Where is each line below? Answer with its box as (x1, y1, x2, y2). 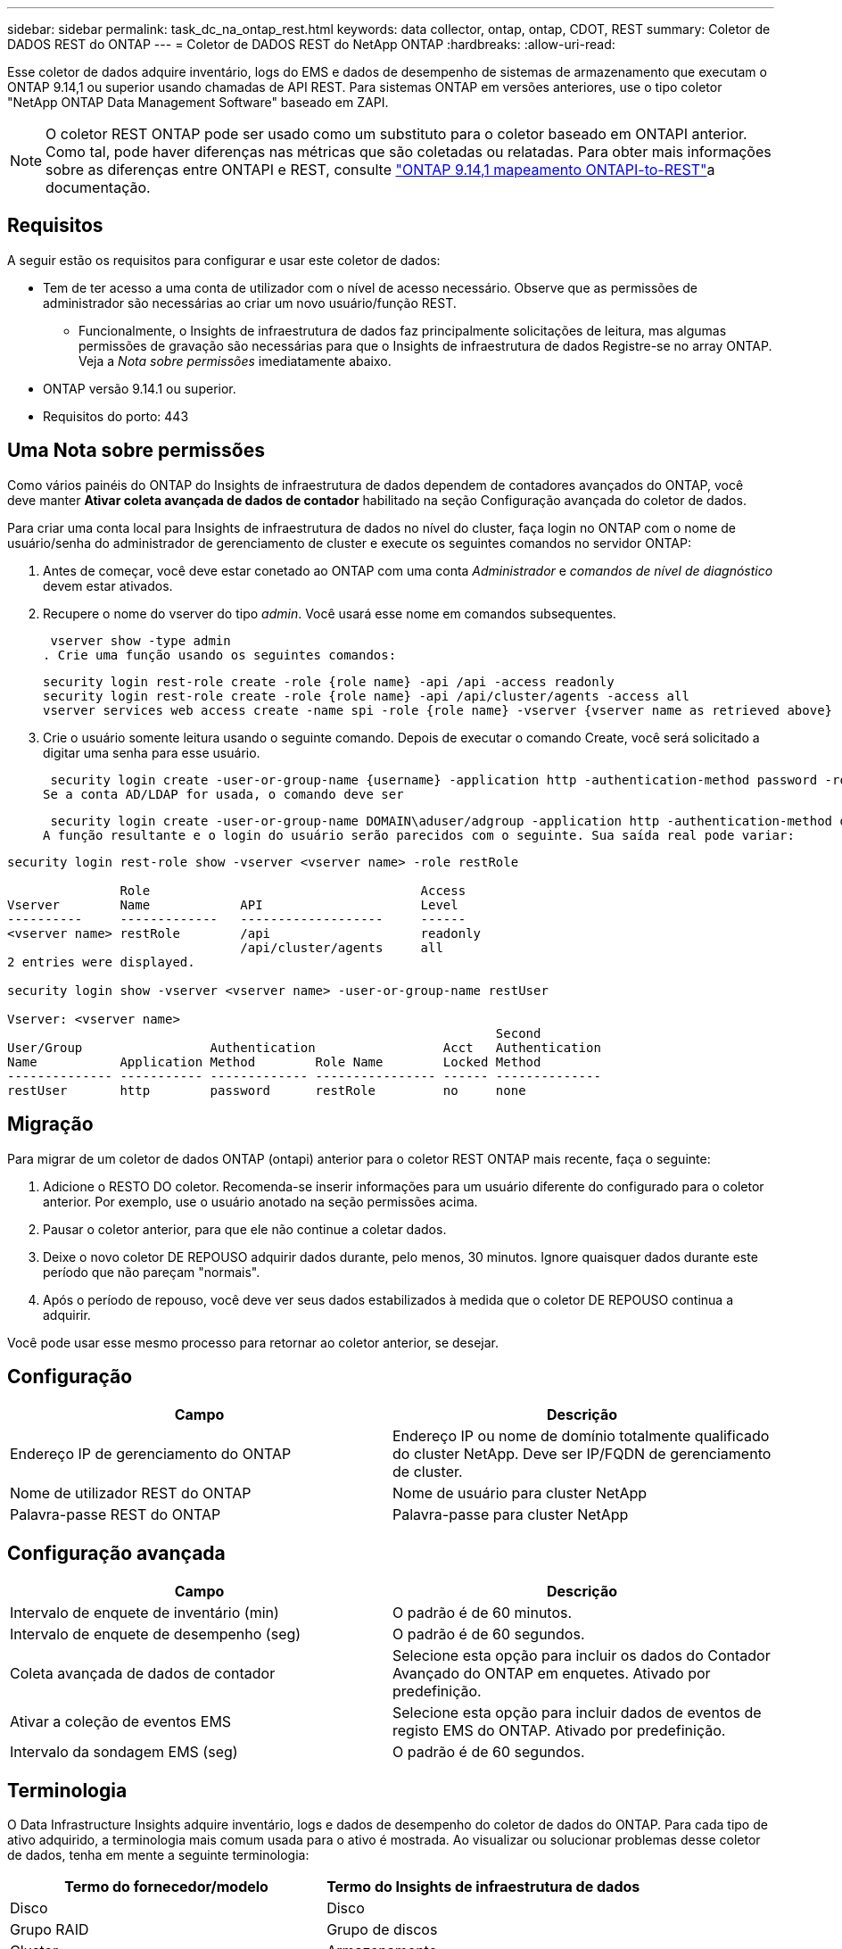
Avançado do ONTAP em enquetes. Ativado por (392, 1664, 711, 1683)
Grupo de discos (326, 1920, 438, 1939)
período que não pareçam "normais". (43, 1264, 260, 1280)
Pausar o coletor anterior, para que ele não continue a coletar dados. (43, 1221, 447, 1237)
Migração (7, 1113, 94, 1136)
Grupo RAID (10, 1920, 89, 1939)
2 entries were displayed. (7, 954, 195, 969)
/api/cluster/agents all (240, 940, 443, 955)
